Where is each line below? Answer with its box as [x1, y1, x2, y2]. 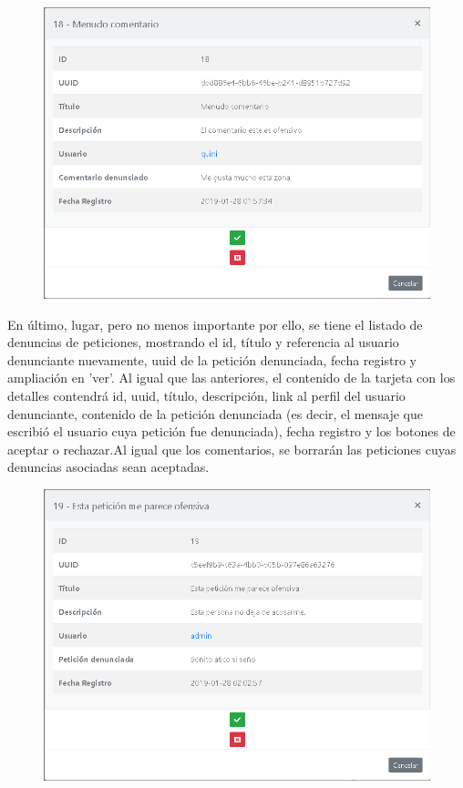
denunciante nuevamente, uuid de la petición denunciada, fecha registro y [7, 350, 417, 369]
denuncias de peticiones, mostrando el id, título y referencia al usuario [7, 333, 399, 352]
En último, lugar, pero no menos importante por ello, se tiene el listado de [7, 314, 423, 333]
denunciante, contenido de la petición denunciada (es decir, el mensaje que [7, 404, 423, 423]
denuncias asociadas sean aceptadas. [7, 457, 210, 476]
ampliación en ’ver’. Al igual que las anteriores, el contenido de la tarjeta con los [7, 368, 456, 387]
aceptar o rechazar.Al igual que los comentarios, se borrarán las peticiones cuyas [7, 439, 457, 458]
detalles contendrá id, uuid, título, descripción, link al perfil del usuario [7, 386, 406, 405]
